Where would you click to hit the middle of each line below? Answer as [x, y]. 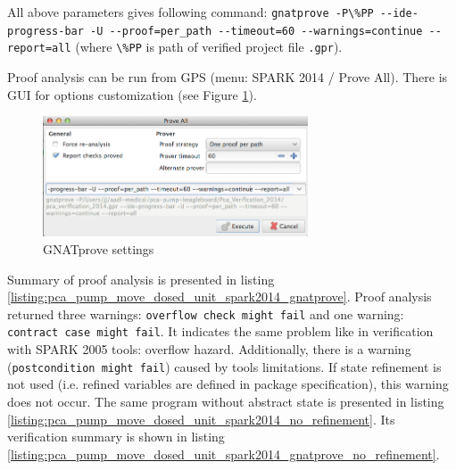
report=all [39, 49]
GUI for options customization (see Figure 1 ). [132, 94]
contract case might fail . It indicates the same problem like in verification [220, 331]
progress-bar [46, 31]
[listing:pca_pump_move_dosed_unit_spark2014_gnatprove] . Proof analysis [220, 297]
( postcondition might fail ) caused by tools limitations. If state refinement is [224, 366]
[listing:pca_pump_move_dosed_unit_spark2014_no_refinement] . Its [201, 419]
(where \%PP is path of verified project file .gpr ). [209, 47]
